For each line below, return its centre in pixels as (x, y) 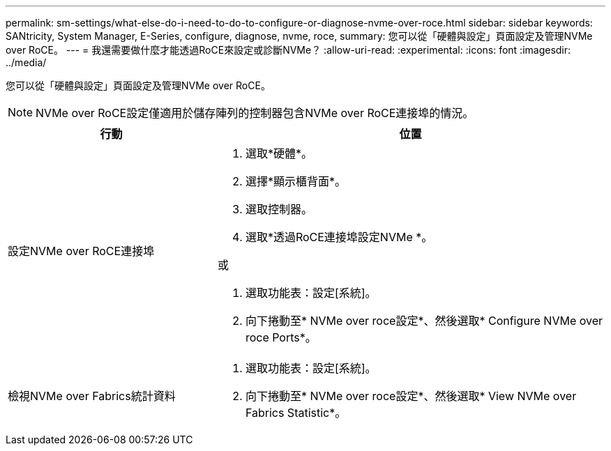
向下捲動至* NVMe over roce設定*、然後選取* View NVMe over (411, 396)
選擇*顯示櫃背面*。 (295, 181)
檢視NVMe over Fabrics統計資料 (92, 396)
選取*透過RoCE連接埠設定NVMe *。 (339, 237)
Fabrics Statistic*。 (296, 413)
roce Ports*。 (281, 337)
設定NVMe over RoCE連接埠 (81, 251)
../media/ (26, 62)
